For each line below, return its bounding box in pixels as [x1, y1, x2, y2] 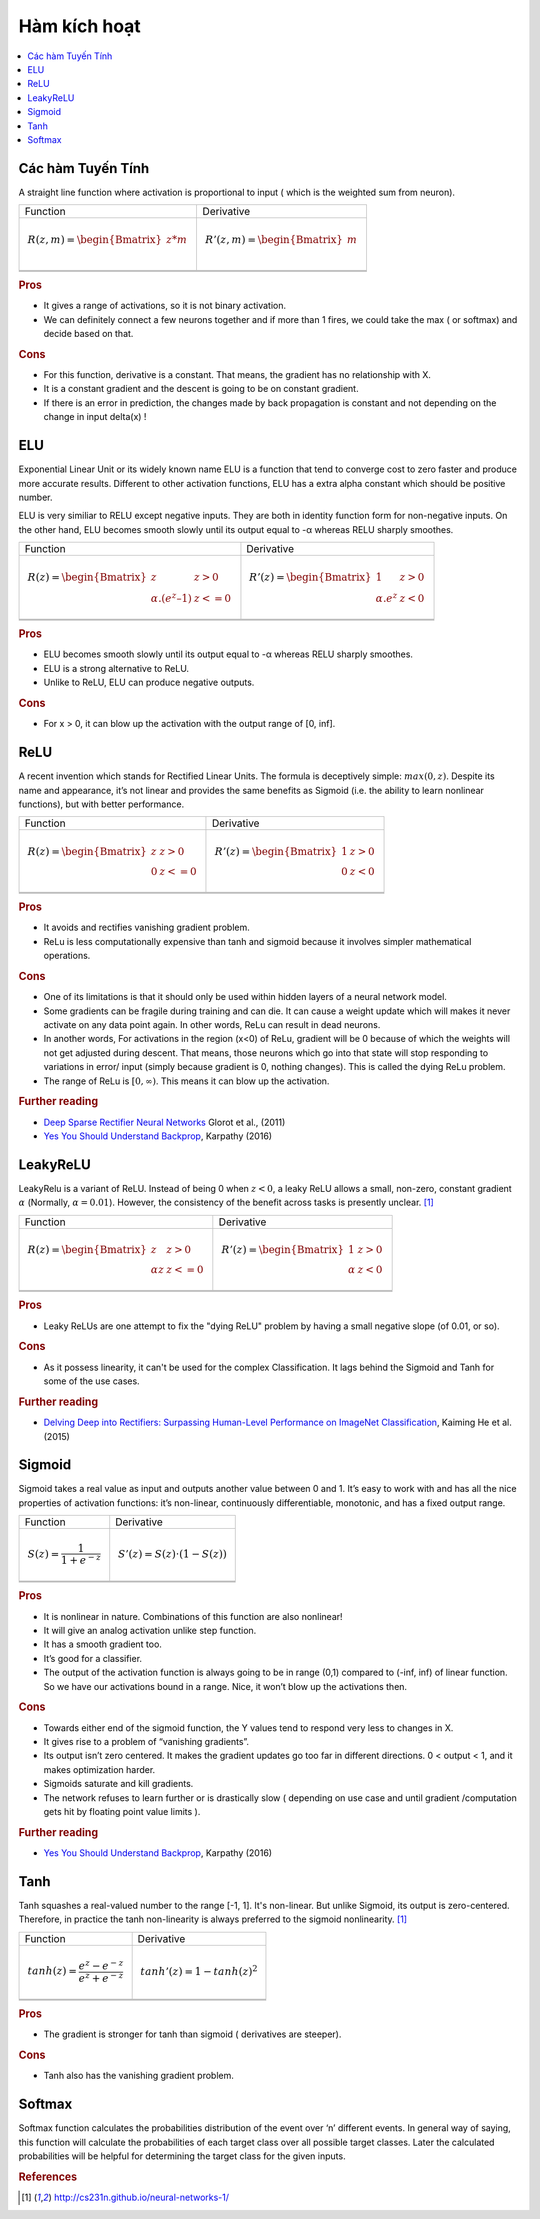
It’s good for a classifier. [43, 1652, 143, 1664]
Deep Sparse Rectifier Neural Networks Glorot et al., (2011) [43, 1116, 286, 1128]
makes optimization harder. [43, 1763, 156, 1775]
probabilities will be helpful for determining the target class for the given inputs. [18, 2150, 346, 2162]
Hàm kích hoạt [18, 15, 142, 37]
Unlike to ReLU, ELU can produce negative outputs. [43, 676, 255, 689]
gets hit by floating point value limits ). [43, 1805, 201, 1817]
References [18, 2170, 78, 2184]
